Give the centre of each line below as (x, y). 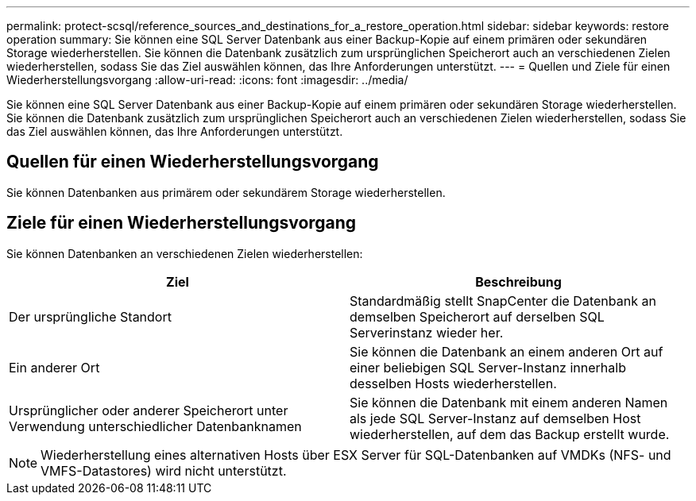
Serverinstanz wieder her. (427, 332)
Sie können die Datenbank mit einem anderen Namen (509, 402)
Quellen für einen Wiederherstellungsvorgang (193, 162)
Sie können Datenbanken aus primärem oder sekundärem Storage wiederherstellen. (226, 192)
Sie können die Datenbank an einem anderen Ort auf (507, 351)
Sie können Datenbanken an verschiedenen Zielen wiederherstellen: (185, 253)
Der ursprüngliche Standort (90, 316)
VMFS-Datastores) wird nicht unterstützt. (164, 470)
